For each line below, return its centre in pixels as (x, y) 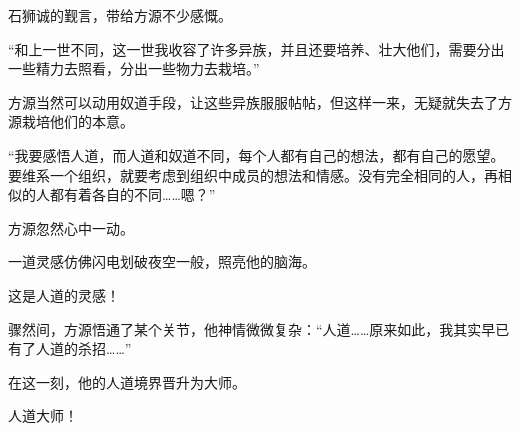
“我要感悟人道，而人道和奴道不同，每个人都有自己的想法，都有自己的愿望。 (256, 154)
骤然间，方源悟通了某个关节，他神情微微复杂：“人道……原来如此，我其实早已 (259, 328)
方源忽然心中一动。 (71, 227)
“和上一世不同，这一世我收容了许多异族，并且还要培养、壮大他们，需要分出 (256, 48)
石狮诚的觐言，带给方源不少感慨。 (120, 15)
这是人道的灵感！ (64, 294)
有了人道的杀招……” (70, 348)
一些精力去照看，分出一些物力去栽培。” (134, 68)
